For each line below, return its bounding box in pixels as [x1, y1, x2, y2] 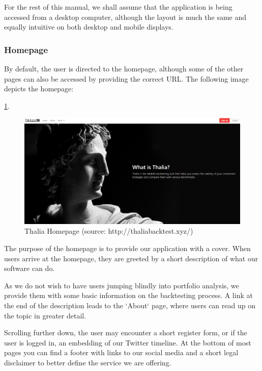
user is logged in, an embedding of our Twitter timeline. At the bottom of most [4, 337, 251, 348]
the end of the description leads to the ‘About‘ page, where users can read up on [4, 300, 255, 310]
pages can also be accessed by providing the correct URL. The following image [4, 73, 249, 84]
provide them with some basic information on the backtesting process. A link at [4, 290, 253, 301]
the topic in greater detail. [4, 310, 86, 320]
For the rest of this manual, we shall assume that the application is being [4, 2, 232, 12]
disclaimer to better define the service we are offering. [4, 357, 171, 367]
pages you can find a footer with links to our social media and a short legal [4, 347, 239, 358]
